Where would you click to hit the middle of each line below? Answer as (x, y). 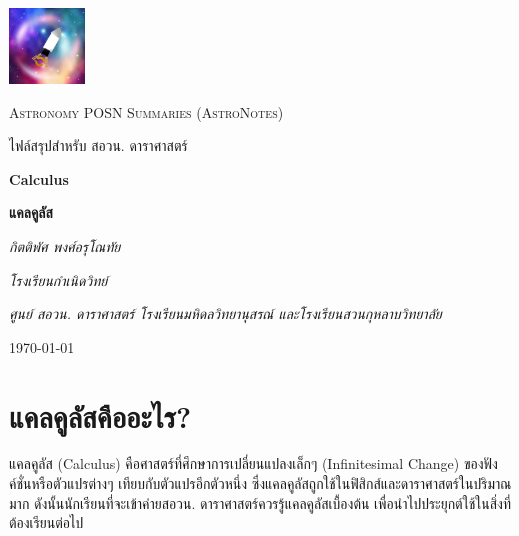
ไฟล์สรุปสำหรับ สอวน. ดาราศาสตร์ (98, 145)
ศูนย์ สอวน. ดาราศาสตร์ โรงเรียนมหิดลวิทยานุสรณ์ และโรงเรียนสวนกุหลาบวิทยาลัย (225, 313)
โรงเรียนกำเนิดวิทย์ (58, 279)
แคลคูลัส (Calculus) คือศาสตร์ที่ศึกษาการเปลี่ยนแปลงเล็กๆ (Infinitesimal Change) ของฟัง (253, 463)
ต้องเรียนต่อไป (46, 522)
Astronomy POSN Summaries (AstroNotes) (146, 111)
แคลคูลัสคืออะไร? (100, 415)
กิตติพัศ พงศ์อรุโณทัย (65, 245)
